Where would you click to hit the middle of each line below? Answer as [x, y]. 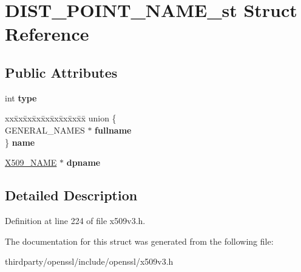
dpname [83, 162]
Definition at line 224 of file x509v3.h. [75, 220]
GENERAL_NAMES [45, 130]
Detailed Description [71, 195]
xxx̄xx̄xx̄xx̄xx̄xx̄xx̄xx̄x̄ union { [61, 118]
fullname [113, 130]
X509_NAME [31, 162]
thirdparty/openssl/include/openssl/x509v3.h [89, 261]
